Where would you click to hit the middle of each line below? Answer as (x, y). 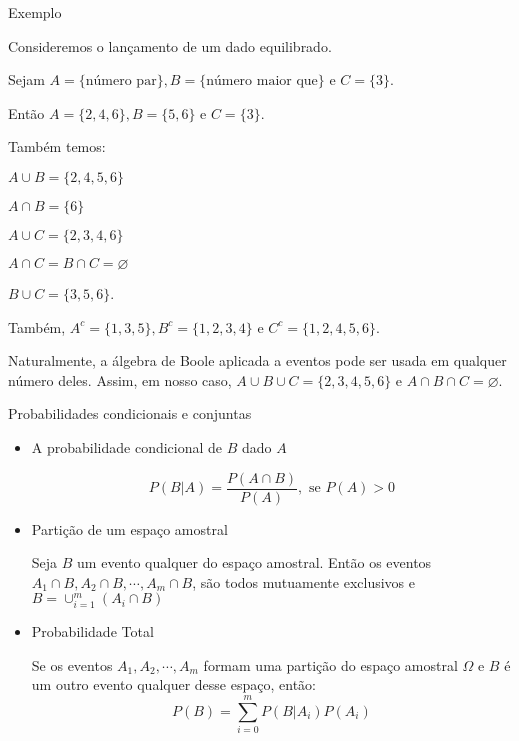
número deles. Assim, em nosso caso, (120, 379)
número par (121, 81)
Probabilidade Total (92, 631)
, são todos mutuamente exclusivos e (303, 581)
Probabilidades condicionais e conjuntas (130, 413)
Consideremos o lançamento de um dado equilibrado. (170, 45)
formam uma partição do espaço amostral (330, 664)
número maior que (262, 81)
